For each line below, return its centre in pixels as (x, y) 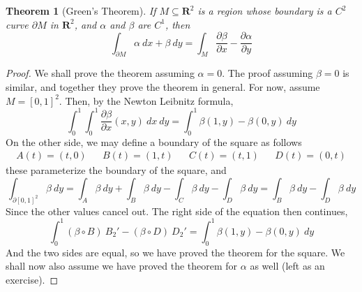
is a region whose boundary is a (265, 10)
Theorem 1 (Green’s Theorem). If (81, 10)
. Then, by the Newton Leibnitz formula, (146, 100)
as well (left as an (287, 266)
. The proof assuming (267, 73)
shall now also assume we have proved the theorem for (122, 266)
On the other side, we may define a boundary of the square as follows (154, 141)
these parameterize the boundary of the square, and (116, 170)
